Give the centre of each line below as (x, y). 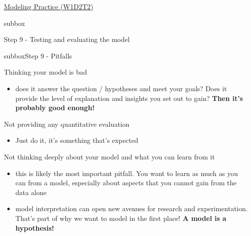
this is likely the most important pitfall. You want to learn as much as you (127, 173)
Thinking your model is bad (46, 72)
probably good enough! (55, 108)
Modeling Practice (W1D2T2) (49, 6)
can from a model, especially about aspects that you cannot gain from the (126, 183)
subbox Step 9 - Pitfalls (38, 55)
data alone (31, 192)
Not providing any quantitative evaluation (67, 124)
